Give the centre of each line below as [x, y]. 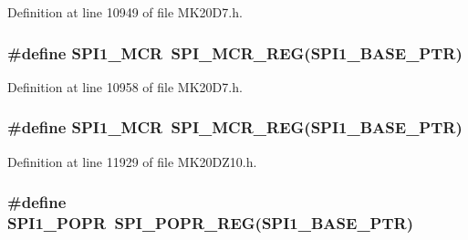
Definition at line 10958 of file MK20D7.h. [125, 86]
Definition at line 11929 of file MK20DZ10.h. [132, 161]
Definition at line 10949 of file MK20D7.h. [125, 12]
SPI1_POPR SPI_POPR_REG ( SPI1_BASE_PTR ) [211, 223]
